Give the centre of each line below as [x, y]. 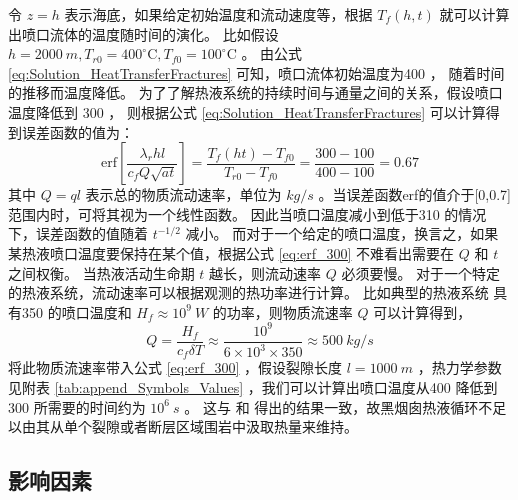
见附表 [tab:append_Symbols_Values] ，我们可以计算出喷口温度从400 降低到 [253, 386]
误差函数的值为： [77, 131]
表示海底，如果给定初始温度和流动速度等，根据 [218, 14]
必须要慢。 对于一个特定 [421, 272]
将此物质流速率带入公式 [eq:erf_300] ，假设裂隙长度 [175, 367]
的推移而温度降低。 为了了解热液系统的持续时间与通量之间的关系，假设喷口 [255, 92]
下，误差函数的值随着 [78, 233]
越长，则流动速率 [265, 272]
